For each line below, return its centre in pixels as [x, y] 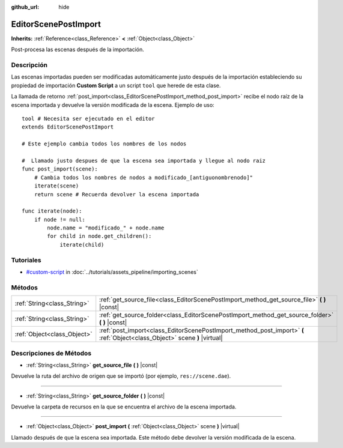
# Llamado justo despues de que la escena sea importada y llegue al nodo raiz [144, 160]
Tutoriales [26, 260]
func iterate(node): [52, 211]
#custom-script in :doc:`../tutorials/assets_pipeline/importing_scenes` [112, 272]
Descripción [29, 65]
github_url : [25, 7]
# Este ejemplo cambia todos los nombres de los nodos [104, 144]
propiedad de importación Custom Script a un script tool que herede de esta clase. [116, 85]
